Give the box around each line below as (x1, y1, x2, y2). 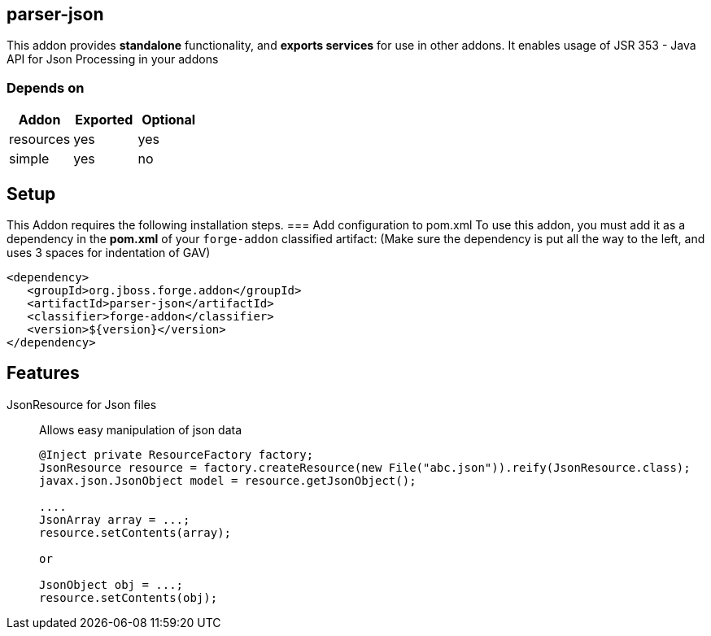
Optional (142, 111, 196, 129)
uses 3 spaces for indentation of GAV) (7, 246, 211, 260)
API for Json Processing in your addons (7, 52, 219, 67)
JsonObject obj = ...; (39, 577, 184, 591)
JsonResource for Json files (7, 397, 157, 412)
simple (9, 150, 50, 168)
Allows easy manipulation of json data (39, 422, 242, 437)
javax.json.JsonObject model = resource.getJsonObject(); (39, 473, 417, 487)
